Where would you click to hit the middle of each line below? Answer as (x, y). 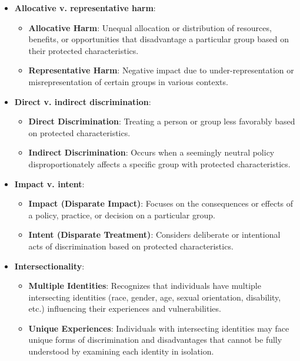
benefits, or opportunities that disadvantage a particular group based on (159, 39)
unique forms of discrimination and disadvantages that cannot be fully (155, 340)
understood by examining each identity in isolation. (121, 351)
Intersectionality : (49, 266)
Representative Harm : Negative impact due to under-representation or (161, 70)
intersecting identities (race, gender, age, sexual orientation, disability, (155, 297)
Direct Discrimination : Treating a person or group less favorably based (162, 121)
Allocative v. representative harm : (85, 8)
